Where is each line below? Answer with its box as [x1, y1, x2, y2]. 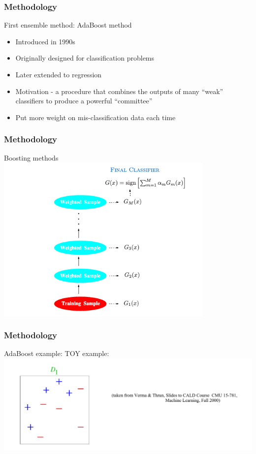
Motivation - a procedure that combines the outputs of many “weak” [15, 86, 224, 96]
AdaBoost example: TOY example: [4, 348, 109, 358]
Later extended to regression [15, 69, 102, 79]
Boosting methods [4, 152, 59, 162]
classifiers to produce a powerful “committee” [15, 96, 153, 106]
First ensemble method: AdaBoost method [4, 20, 132, 30]
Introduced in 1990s [15, 36, 75, 46]
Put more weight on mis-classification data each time [15, 112, 176, 122]
